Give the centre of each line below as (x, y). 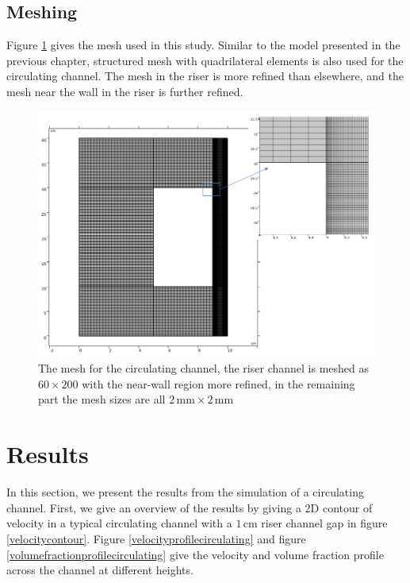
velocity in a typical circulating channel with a (119, 523)
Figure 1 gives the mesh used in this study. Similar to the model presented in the (203, 45)
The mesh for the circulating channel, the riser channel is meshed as (204, 368)
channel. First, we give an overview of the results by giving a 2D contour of (190, 507)
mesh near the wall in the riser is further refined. (125, 91)
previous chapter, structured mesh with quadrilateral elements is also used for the (205, 60)
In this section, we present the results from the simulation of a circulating (185, 492)
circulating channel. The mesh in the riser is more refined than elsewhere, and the (205, 76)
